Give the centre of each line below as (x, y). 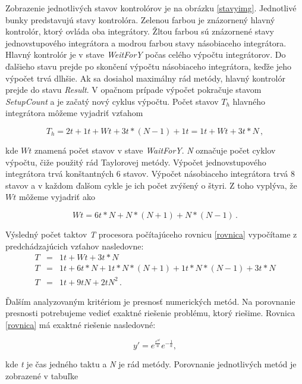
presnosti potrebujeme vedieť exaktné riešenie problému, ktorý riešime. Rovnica (150, 313)
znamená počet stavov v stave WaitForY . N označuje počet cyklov (155, 150)
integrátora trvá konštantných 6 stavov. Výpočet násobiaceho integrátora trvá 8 (150, 174)
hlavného (249, 101)
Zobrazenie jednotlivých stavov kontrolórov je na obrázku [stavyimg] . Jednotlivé (151, 8)
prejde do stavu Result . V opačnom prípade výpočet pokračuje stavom (133, 90)
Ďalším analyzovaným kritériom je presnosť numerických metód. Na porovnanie (150, 301)
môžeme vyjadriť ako (57, 197)
